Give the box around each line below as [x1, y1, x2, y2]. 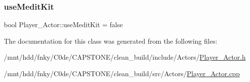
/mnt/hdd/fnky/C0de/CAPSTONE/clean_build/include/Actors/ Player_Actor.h [4, 52, 246, 62]
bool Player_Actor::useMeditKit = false [4, 19, 123, 30]
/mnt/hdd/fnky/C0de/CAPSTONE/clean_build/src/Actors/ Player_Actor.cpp [4, 68, 240, 78]
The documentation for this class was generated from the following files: [4, 35, 218, 46]
